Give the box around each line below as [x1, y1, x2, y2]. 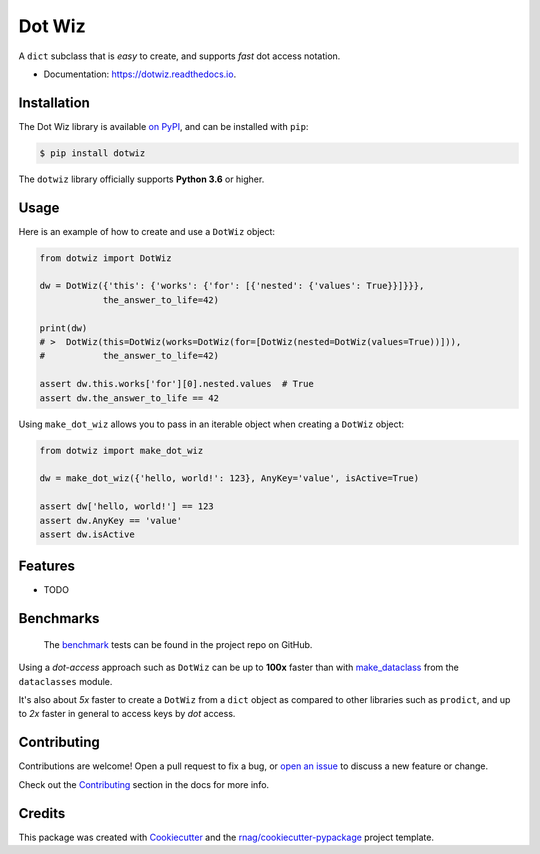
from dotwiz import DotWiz [39, 252, 172, 264]
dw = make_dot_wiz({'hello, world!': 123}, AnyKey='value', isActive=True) [39, 473, 420, 484]
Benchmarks [18, 610, 100, 627]
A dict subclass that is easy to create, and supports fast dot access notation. [18, 50, 341, 62]
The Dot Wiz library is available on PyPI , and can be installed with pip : [18, 120, 309, 132]
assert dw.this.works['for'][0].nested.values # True [39, 378, 314, 390]
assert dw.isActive [39, 528, 135, 540]
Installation [18, 94, 90, 111]
